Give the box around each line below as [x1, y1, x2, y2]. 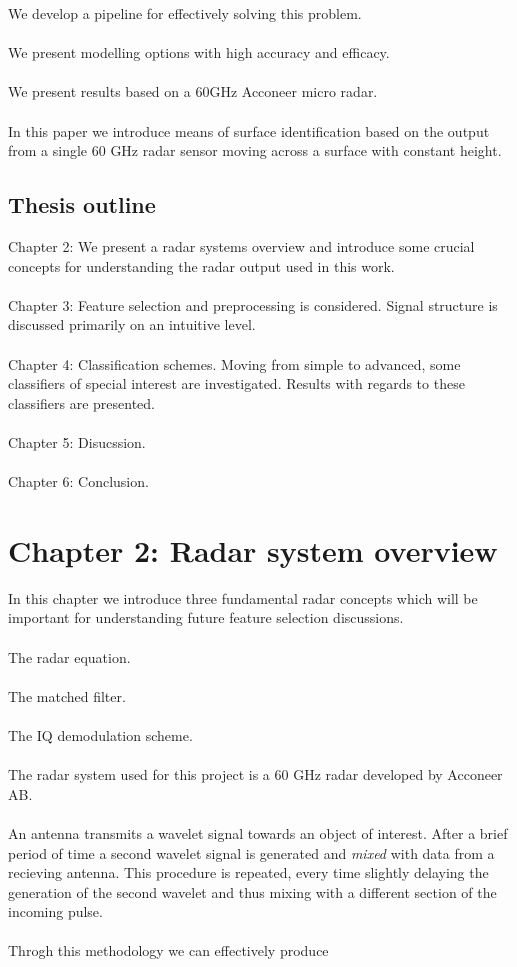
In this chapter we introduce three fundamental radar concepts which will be [8, 587, 478, 608]
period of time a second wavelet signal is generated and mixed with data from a [8, 842, 495, 863]
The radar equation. [8, 646, 131, 667]
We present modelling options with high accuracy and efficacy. [8, 42, 390, 63]
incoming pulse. [8, 901, 103, 922]
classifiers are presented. [8, 392, 156, 413]
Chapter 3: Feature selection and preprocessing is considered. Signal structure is [8, 294, 498, 315]
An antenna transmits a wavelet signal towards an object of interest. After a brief [8, 822, 508, 843]
